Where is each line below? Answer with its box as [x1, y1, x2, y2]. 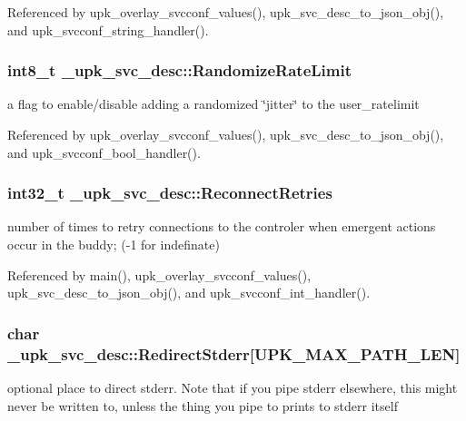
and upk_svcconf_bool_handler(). [7, 142, 201, 162]
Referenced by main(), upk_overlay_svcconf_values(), [7, 265, 312, 284]
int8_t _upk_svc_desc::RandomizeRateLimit [7, 59, 352, 82]
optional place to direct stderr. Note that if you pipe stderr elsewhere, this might [7, 377, 458, 397]
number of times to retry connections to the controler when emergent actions [7, 217, 436, 236]
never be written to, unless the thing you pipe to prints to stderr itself [7, 396, 398, 415]
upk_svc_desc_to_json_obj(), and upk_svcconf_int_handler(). [7, 283, 371, 302]
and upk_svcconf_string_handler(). [7, 20, 209, 39]
